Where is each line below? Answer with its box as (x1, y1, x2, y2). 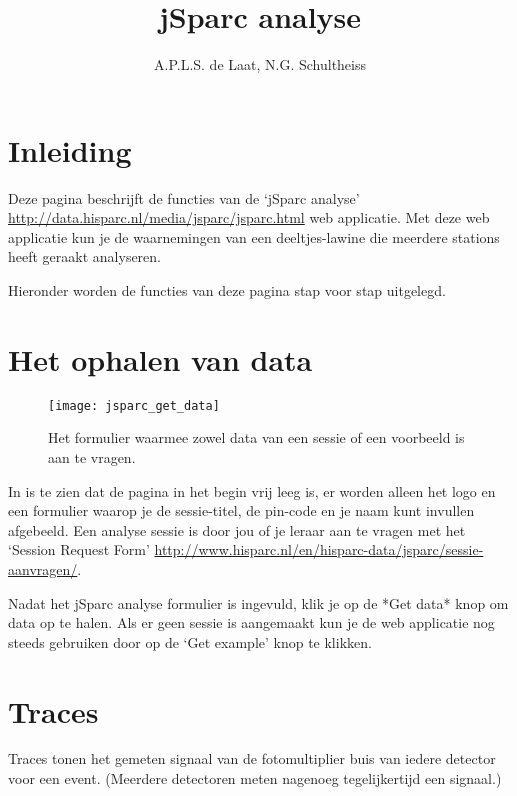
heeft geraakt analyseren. (8, 246, 161, 267)
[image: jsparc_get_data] (48, 398, 220, 413)
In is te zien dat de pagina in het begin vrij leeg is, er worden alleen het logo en (8, 480, 496, 501)
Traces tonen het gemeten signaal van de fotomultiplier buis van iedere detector (8, 748, 496, 769)
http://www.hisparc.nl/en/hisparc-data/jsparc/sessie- (154, 539, 484, 560)
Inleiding (8, 129, 132, 170)
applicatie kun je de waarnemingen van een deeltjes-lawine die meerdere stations (8, 226, 500, 247)
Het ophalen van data (8, 338, 313, 379)
